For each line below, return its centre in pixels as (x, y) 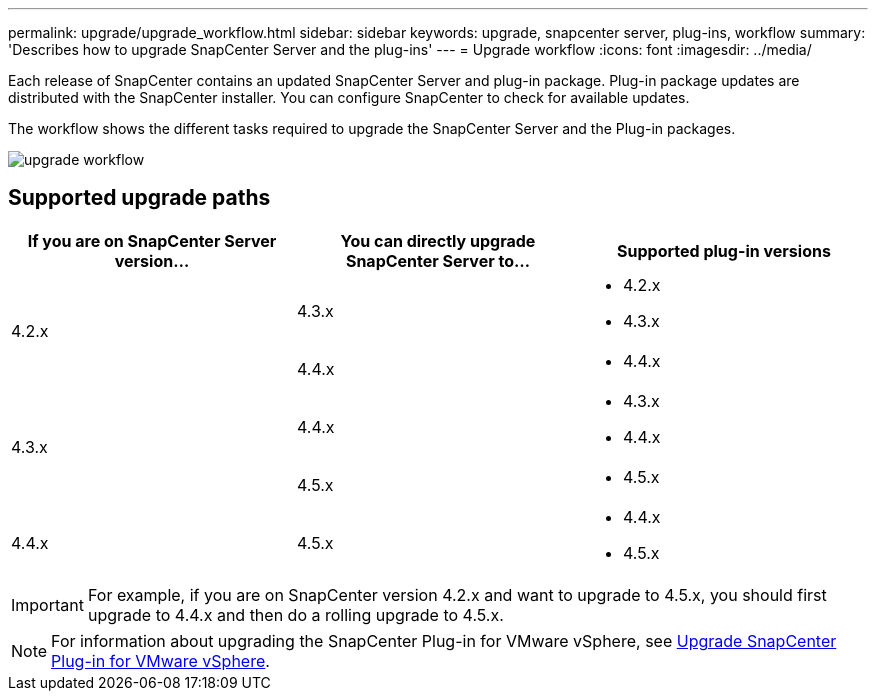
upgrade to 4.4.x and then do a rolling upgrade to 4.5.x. (295, 614)
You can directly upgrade (438, 240)
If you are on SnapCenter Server (152, 240)
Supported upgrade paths (139, 198)
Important (47, 604)
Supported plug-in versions (724, 250)
